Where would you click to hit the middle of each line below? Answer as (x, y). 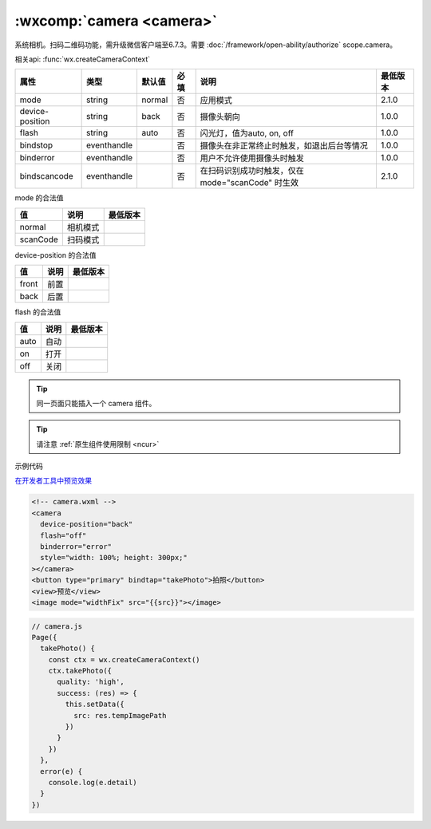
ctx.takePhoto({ (80, 671)
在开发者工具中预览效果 (53, 481)
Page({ (44, 637)
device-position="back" (87, 524)
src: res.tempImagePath (120, 715)
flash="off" (63, 535)
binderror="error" (76, 547)
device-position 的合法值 (55, 255)
